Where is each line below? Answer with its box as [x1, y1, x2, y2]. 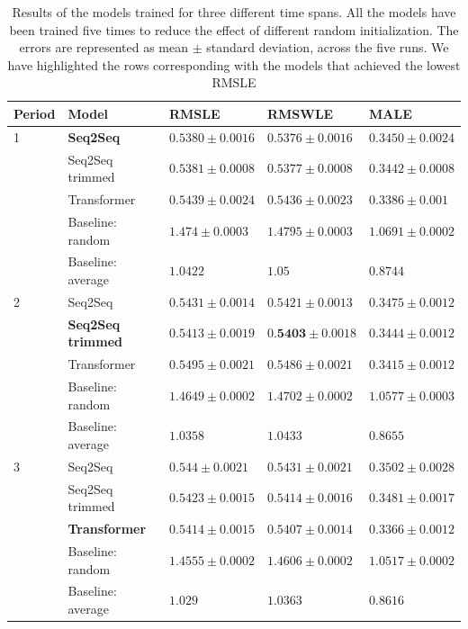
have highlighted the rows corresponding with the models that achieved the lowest [7, 55, 461, 74]
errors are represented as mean [19, 38, 189, 57]
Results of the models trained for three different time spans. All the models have [12, 3, 456, 21]
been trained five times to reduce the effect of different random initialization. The [9, 20, 459, 39]
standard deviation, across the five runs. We [206, 38, 449, 57]
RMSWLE [266, 103, 334, 122]
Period [13, 103, 56, 122]
